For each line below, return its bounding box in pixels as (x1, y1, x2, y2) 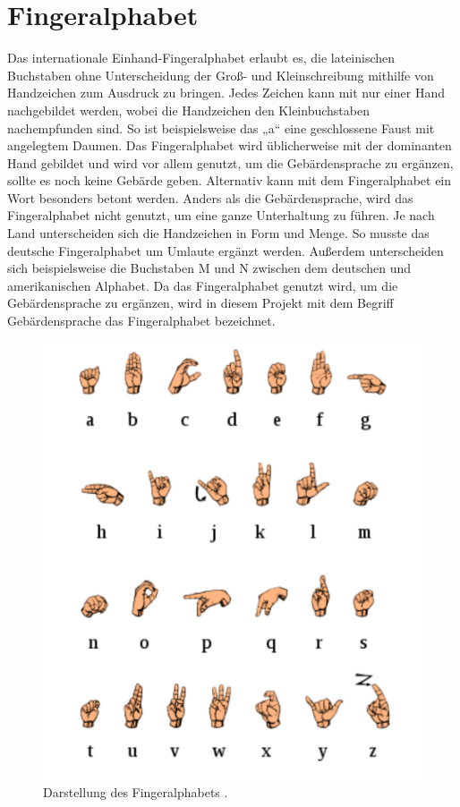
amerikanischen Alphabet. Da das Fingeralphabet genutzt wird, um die (7, 276, 398, 294)
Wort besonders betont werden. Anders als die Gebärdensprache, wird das (7, 188, 413, 207)
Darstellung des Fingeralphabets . (43, 783, 228, 802)
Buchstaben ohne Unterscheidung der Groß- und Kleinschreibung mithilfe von (7, 65, 434, 84)
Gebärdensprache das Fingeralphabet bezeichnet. (7, 311, 276, 330)
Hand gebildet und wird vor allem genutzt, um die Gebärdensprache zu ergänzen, (7, 153, 454, 172)
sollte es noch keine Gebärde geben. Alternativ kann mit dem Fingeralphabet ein (7, 171, 452, 190)
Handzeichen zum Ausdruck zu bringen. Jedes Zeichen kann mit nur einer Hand (7, 83, 445, 102)
